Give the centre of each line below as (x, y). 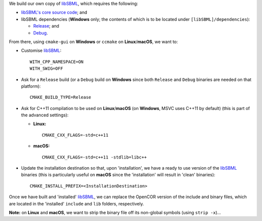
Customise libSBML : (41, 50)
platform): (31, 86)
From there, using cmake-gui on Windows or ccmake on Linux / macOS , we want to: (93, 42)
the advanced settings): (45, 115)
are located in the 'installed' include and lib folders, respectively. (76, 204)
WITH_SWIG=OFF (46, 69)
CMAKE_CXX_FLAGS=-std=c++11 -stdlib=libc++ (94, 157)
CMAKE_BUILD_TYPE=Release (61, 97)
